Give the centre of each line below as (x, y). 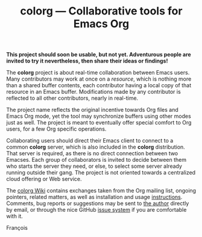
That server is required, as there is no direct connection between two (92, 153)
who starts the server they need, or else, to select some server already (94, 166)
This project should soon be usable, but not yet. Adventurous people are (99, 55)
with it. (14, 216)
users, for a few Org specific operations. (56, 129)
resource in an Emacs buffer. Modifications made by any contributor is (93, 92)
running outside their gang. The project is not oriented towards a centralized (101, 173)
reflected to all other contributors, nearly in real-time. (72, 98)
